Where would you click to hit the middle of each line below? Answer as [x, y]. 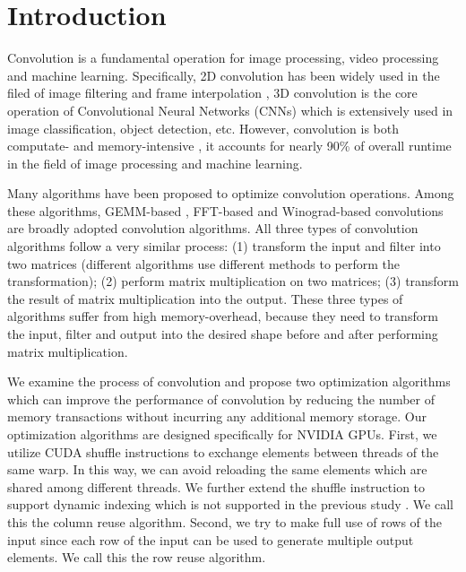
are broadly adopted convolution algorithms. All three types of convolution [213, 228]
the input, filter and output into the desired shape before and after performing [223, 334]
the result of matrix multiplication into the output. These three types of [205, 298]
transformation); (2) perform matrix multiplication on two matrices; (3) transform [233, 281]
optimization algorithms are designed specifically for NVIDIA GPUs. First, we [222, 434]
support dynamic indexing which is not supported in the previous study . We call [230, 504]
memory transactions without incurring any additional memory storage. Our [217, 416]
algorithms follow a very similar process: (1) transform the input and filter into [224, 246]
